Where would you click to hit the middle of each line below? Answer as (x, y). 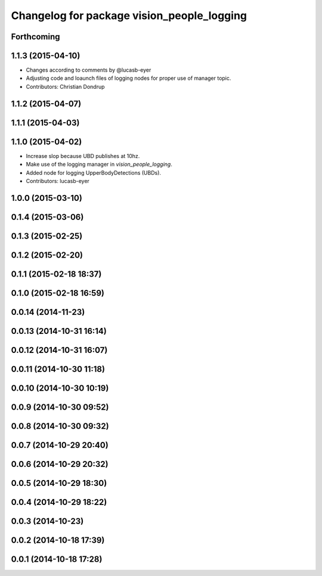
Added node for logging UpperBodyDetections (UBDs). (93, 172)
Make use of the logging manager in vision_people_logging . (99, 165)
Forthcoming (35, 37)
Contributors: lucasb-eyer (58, 181)
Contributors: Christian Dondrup (65, 86)
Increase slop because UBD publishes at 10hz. (83, 156)
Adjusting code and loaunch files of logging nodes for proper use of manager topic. (129, 78)
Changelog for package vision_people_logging (129, 16)
